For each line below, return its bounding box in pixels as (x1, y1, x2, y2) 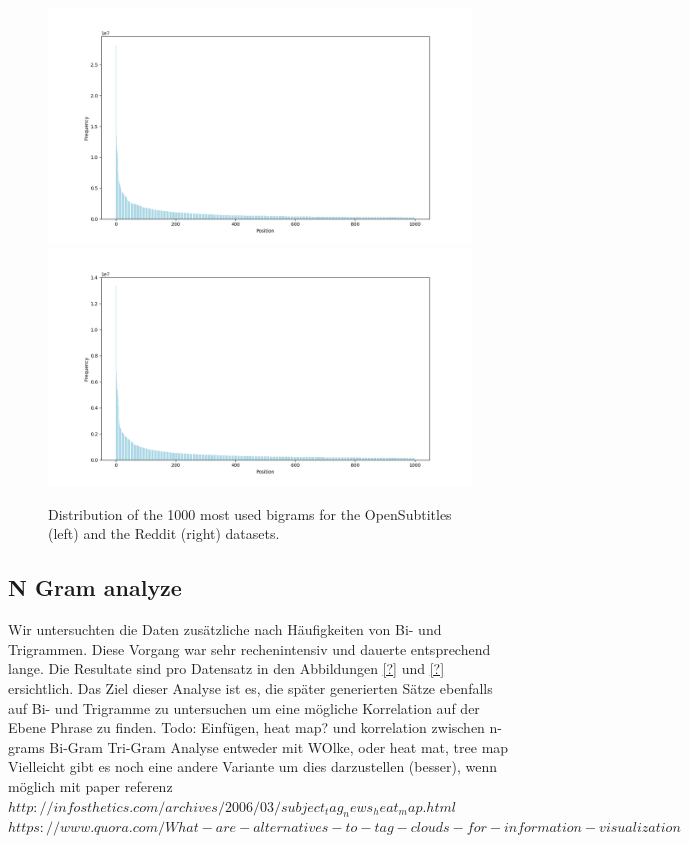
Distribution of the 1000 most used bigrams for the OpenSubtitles (48, 503, 452, 524)
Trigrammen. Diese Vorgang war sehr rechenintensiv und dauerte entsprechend (8, 638, 491, 659)
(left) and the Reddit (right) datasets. (48, 523, 280, 544)
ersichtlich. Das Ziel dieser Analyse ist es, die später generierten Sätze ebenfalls (8, 678, 493, 699)
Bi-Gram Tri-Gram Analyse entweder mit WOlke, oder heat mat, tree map (49, 736, 509, 757)
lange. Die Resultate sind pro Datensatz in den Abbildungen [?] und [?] (8, 658, 445, 679)
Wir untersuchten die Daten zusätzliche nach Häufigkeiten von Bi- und (8, 619, 442, 640)
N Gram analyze (8, 572, 182, 603)
